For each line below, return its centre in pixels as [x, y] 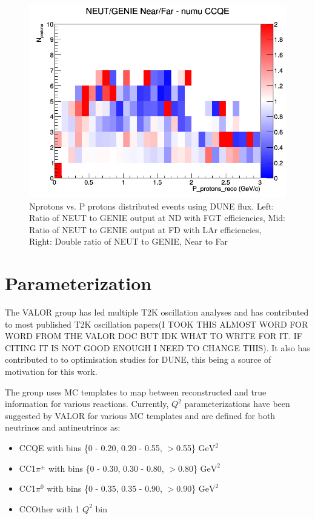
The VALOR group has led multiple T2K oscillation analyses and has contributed [157, 312]
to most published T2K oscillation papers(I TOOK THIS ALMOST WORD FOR [157, 324]
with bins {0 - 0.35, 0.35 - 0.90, [104, 488]
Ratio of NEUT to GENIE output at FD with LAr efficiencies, [145, 229]
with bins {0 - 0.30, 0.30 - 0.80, [106, 468]
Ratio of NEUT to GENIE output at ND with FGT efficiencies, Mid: [157, 218]
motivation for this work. [51, 372]
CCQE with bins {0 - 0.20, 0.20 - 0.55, [91, 448]
